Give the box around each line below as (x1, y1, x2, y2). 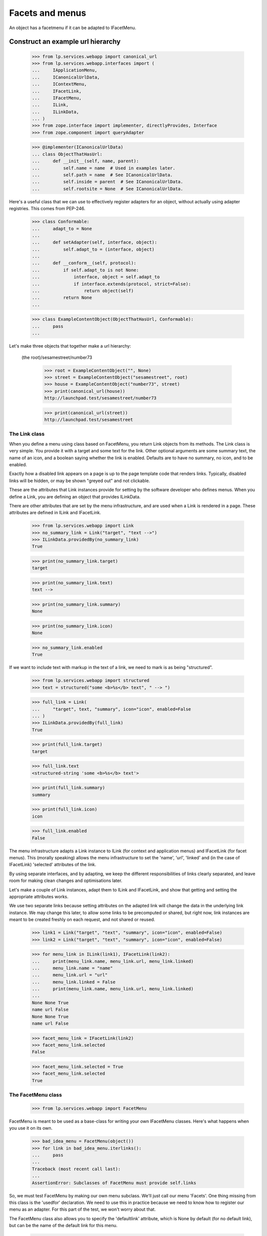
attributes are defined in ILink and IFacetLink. (9, 510, 101, 516)
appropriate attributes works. (9, 893, 69, 899)
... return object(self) (32, 288, 134, 294)
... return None (32, 295, 92, 301)
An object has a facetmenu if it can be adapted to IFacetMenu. (9, 25, 136, 31)
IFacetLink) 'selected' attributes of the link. (9, 862, 96, 868)
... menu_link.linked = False (32, 979, 116, 985)
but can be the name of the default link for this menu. (9, 1223, 118, 1229)
